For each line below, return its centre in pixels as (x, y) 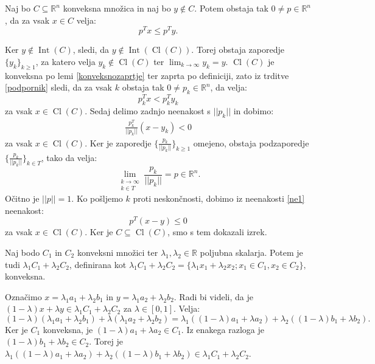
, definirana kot (98, 264)
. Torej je (106, 341)
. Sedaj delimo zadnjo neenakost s (148, 110)
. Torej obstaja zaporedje (238, 50)
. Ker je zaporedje (118, 143)
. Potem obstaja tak (231, 8)
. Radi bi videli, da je (213, 296)
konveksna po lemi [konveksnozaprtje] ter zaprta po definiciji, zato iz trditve (147, 75)
